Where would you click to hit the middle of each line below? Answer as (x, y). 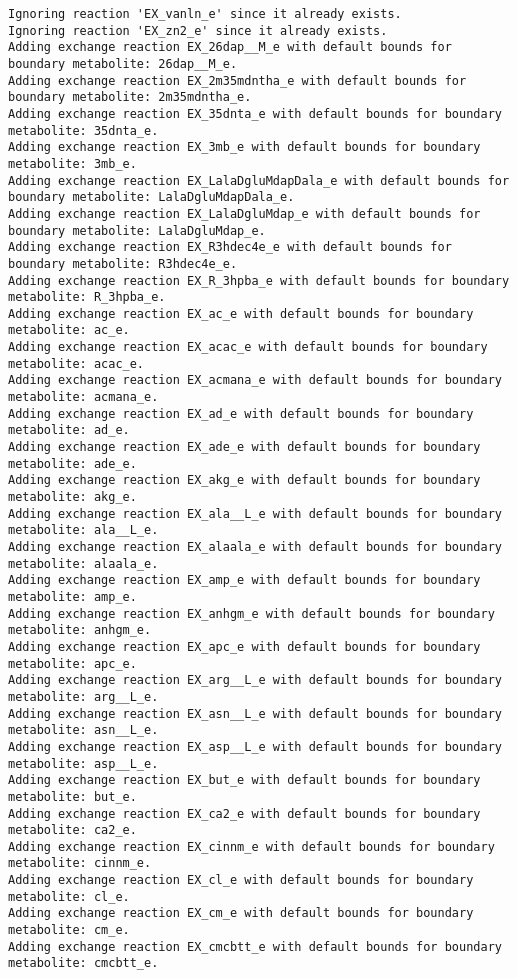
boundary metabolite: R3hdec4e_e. (123, 263)
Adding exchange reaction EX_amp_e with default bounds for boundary (244, 580)
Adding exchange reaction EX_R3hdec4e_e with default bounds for (230, 247)
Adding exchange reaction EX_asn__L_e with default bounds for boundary (255, 713)
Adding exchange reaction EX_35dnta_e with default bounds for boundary (255, 113)
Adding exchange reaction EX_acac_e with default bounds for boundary (248, 347)
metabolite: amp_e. (72, 596)
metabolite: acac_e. (76, 363)
